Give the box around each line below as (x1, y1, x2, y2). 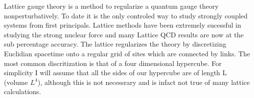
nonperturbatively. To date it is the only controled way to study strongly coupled (4, 10, 248, 20)
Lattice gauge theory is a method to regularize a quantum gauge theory (4, 1, 219, 11)
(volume (4, 77, 28, 87)
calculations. (4, 86, 41, 97)
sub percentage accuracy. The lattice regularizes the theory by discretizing (4, 39, 227, 49)
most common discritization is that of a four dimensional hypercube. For (4, 58, 222, 68)
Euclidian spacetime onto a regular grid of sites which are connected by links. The (4, 48, 251, 58)
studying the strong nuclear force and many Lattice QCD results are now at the (4, 29, 244, 39)
